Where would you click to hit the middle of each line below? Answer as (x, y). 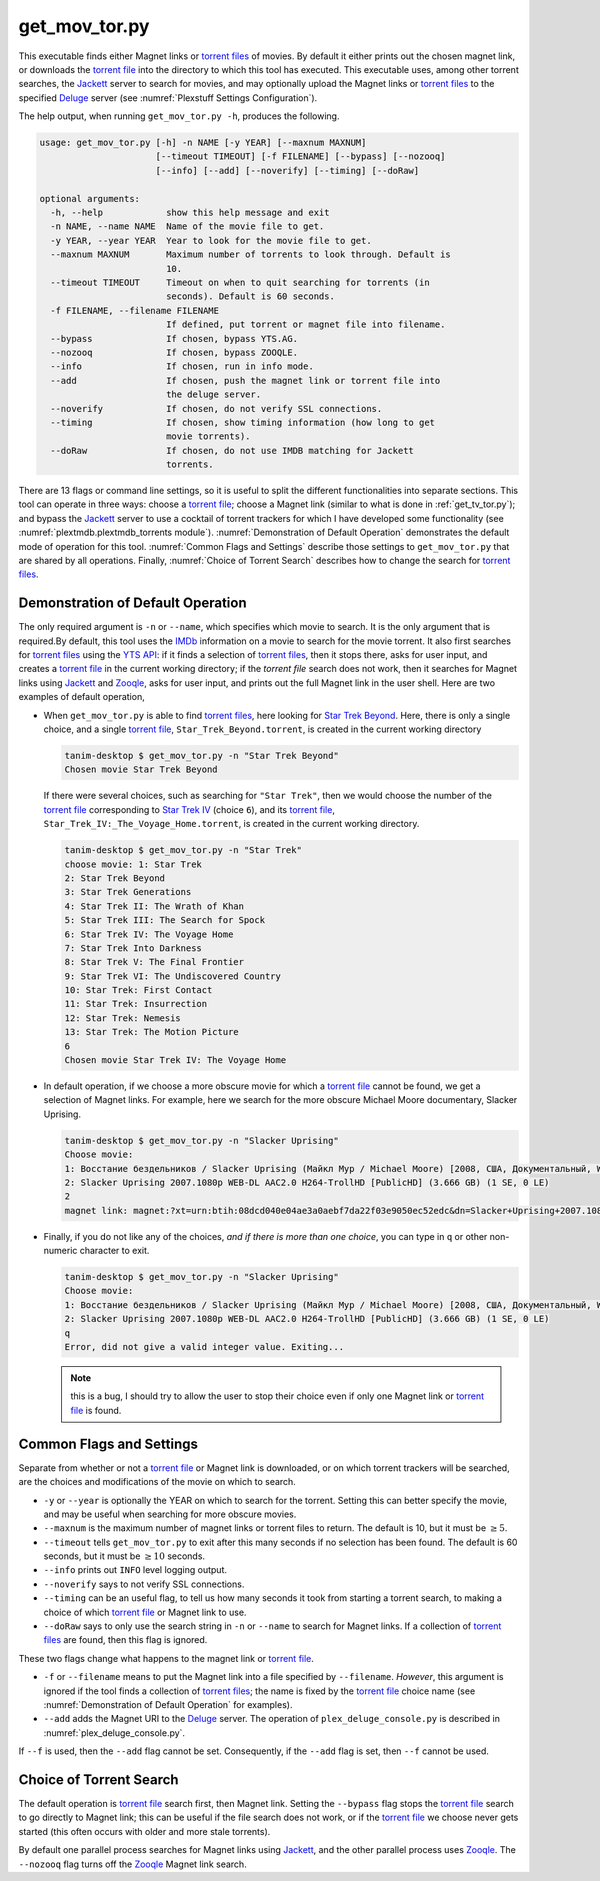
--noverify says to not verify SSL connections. (144, 1584)
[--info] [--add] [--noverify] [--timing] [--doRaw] (287, 170)
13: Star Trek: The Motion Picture (151, 1032)
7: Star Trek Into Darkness (133, 948)
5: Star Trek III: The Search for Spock (164, 920)
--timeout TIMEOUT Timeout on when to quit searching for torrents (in (240, 282)
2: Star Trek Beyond (114, 878)
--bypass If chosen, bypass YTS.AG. (174, 338)
